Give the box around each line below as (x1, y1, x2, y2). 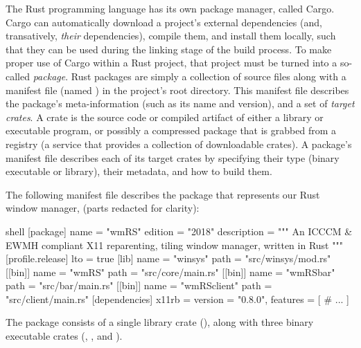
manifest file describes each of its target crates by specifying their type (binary (6, 150, 340, 165)
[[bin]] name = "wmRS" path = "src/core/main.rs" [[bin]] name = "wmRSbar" (6, 264, 335, 279)
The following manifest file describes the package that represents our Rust (6, 187, 320, 201)
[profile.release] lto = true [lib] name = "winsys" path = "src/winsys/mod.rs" (6, 251, 331, 266)
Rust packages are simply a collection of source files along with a (71, 68, 346, 83)
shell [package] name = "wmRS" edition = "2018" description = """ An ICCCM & (6, 223, 353, 238)
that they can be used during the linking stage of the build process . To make (6, 42, 332, 56)
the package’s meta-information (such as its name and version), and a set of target (6, 96, 355, 111)
